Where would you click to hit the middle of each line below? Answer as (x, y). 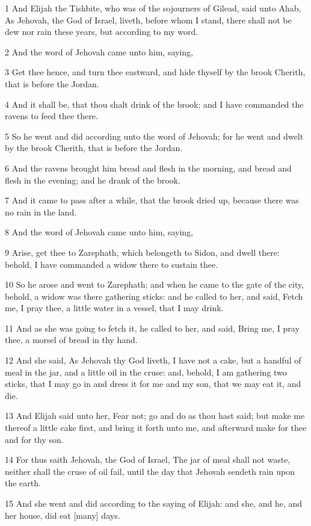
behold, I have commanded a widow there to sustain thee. (112, 264)
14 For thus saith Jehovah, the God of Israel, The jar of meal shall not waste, (148, 459)
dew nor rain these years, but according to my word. (102, 32)
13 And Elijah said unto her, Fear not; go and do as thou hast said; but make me (155, 416)
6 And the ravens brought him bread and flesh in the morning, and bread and (148, 168)
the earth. (23, 483)
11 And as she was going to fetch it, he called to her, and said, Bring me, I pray (152, 328)
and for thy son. (34, 439)
